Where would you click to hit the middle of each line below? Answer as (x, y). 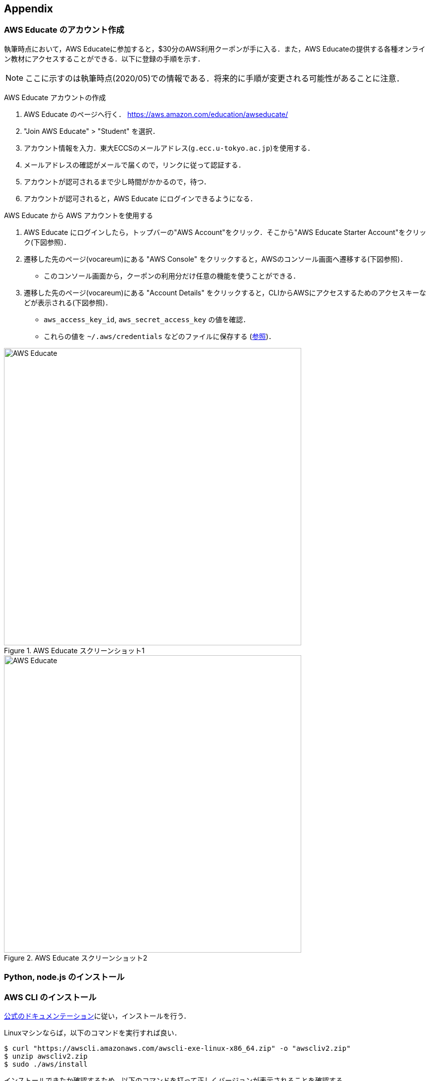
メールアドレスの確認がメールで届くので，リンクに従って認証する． (134, 165)
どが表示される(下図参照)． (68, 302)
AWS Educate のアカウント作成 (64, 30)
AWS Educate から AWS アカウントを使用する (79, 215)
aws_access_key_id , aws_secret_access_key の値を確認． (147, 319)
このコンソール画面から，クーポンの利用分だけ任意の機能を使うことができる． (172, 276)
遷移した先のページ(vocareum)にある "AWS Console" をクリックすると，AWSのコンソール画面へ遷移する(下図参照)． (215, 259)
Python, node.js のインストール (64, 977)
